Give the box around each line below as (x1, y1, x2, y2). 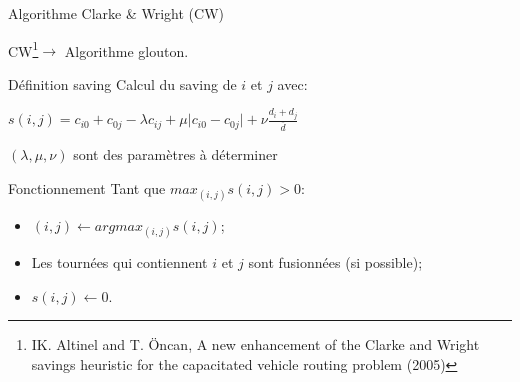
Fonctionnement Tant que (8, 177, 166, 198)
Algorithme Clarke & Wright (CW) (8, 3, 224, 23)
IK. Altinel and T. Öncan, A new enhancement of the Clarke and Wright (31, 334, 480, 355)
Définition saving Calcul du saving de (8, 73, 237, 94)
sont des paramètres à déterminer (73, 144, 278, 165)
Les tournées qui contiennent (31, 252, 208, 273)
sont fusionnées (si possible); (248, 252, 423, 273)
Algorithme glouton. (64, 40, 189, 61)
